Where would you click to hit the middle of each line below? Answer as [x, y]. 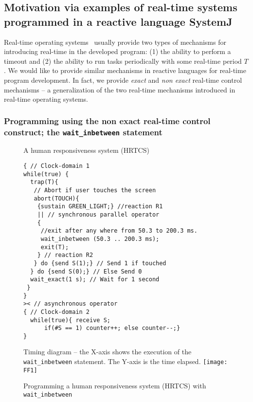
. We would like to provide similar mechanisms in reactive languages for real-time [125, 70]
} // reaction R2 [65, 255]
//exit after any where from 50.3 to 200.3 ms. [119, 231]
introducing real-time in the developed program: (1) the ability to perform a [117, 51]
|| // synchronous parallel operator [98, 214]
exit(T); [55, 247]
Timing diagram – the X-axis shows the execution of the [108, 352]
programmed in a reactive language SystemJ [118, 21]
